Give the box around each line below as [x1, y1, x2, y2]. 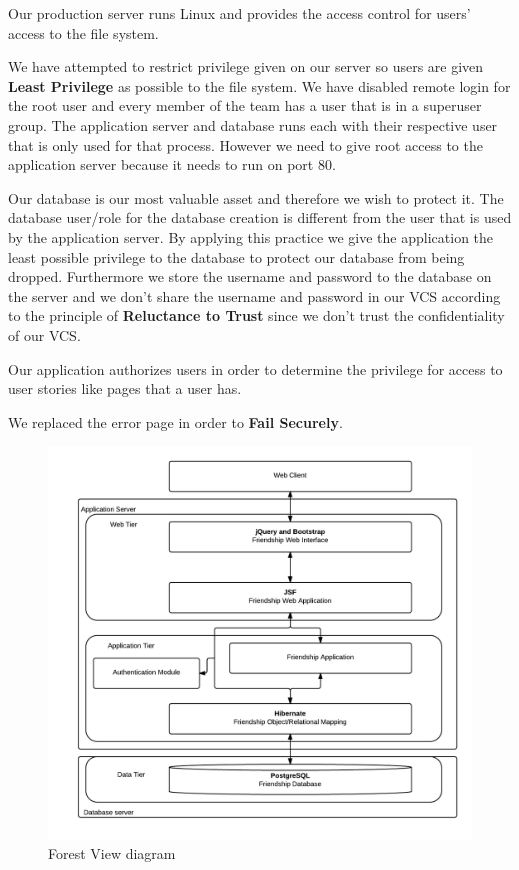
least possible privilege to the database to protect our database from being [8, 246, 465, 267]
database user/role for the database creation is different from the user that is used [8, 207, 512, 228]
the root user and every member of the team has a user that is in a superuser [8, 95, 482, 116]
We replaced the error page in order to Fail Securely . [8, 411, 343, 432]
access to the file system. [8, 22, 159, 43]
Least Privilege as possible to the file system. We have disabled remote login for [8, 75, 511, 96]
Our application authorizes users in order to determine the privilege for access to [8, 358, 503, 379]
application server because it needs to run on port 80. [8, 154, 336, 175]
